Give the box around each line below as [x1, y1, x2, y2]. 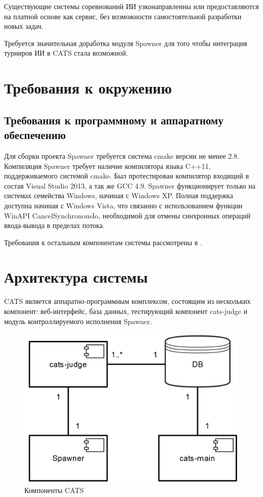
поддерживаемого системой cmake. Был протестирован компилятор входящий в [4, 170, 249, 181]
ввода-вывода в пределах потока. [4, 220, 105, 231]
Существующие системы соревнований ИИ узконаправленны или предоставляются [4, 1, 259, 11]
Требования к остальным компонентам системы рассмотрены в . [4, 237, 202, 247]
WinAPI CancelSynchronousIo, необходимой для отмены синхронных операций [4, 210, 251, 220]
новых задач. [4, 21, 43, 31]
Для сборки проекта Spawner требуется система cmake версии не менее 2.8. [4, 150, 239, 161]
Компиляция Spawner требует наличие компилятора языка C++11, [4, 160, 211, 171]
